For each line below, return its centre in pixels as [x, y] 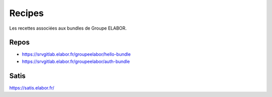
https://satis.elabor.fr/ [32, 87]
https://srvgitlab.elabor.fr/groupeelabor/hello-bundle [76, 54]
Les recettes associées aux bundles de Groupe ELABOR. [68, 28]
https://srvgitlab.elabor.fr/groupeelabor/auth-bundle [76, 61]
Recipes [26, 13]
